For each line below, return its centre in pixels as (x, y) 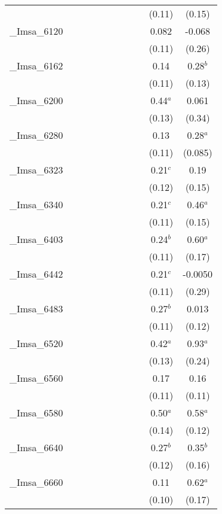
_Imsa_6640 (36, 447)
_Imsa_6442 (36, 274)
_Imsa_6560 (36, 378)
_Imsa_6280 (36, 135)
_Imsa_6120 (36, 31)
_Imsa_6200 (36, 100)
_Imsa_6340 (36, 204)
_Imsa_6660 (36, 482)
